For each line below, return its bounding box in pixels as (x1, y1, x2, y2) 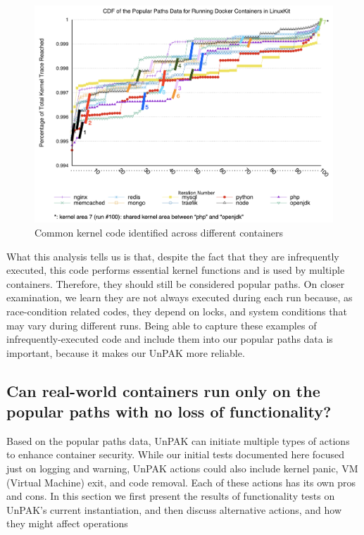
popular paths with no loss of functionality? (6, 401, 332, 422)
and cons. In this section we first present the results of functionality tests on (6, 489, 335, 503)
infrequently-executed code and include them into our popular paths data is (6, 332, 333, 346)
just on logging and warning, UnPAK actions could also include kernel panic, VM (6, 461, 358, 476)
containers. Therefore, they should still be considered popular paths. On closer (6, 276, 345, 291)
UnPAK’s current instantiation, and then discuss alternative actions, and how (6, 502, 342, 517)
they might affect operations (6, 516, 128, 531)
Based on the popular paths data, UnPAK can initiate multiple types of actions (6, 433, 350, 448)
